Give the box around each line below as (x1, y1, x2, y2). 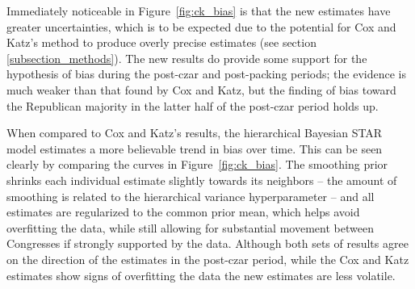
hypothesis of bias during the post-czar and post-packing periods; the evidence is (6, 65, 406, 82)
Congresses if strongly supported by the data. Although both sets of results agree (6, 235, 409, 252)
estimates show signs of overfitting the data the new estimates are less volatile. (6, 266, 396, 283)
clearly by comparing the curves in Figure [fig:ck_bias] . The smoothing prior (6, 156, 388, 173)
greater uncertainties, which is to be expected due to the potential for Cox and (6, 18, 396, 35)
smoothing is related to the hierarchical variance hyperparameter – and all (6, 187, 375, 204)
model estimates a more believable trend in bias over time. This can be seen (6, 140, 383, 157)
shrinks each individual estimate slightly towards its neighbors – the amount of (6, 171, 397, 188)
